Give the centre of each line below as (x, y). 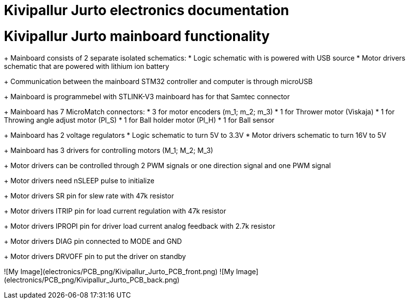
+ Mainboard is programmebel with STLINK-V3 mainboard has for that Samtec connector (147, 96)
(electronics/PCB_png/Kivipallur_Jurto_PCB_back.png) (92, 280)
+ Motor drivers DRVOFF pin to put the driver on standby (95, 256)
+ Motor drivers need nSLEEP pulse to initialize (79, 180)
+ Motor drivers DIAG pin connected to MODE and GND (93, 241)
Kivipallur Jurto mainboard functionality (137, 36)
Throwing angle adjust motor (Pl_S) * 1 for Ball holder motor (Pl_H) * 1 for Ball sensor (139, 120)
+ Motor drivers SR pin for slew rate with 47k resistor (89, 195)
